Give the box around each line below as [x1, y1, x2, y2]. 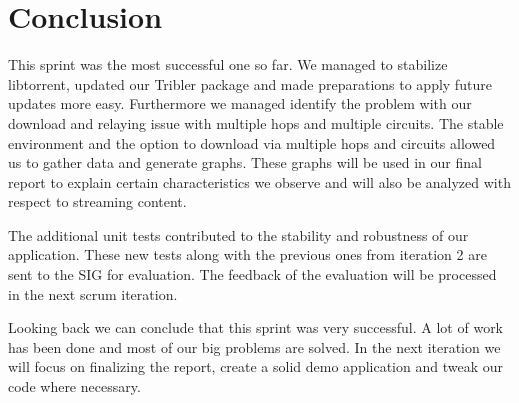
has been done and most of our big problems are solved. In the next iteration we [8, 336, 501, 357]
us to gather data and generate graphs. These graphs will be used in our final [8, 152, 482, 173]
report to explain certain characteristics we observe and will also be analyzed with [8, 171, 511, 192]
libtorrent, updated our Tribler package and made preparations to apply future [8, 73, 492, 94]
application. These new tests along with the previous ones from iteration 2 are [8, 244, 487, 265]
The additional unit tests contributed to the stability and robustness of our [8, 224, 469, 245]
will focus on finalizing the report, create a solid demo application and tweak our [8, 356, 503, 377]
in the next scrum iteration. [8, 283, 178, 304]
